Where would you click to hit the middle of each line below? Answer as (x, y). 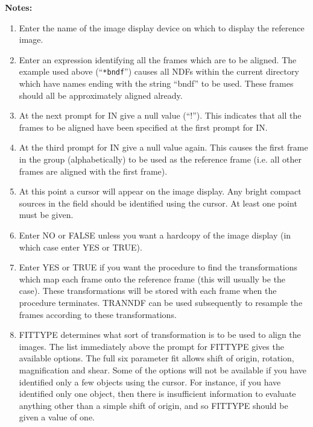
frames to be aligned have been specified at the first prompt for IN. (143, 127)
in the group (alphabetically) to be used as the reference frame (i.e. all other (160, 159)
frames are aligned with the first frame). (93, 171)
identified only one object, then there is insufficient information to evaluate (157, 394)
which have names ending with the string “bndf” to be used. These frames (156, 83)
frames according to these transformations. (98, 314)
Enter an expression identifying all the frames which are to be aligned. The (158, 59)
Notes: (19, 7)
